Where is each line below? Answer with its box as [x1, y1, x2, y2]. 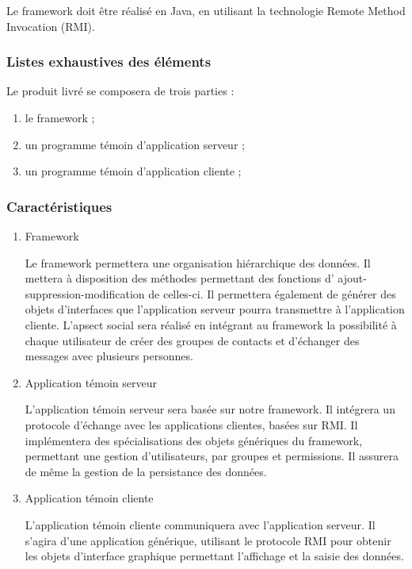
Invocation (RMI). [6, 17, 95, 34]
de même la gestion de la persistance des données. [25, 463, 267, 479]
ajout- [338, 270, 367, 286]
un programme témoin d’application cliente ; [25, 163, 242, 179]
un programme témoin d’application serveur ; [25, 136, 245, 152]
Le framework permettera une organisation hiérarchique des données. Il [25, 254, 371, 271]
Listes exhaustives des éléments [6, 52, 212, 71]
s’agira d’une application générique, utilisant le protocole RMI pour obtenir [25, 532, 391, 548]
